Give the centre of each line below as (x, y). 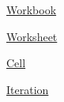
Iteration (28, 89)
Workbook (32, 9)
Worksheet (32, 36)
